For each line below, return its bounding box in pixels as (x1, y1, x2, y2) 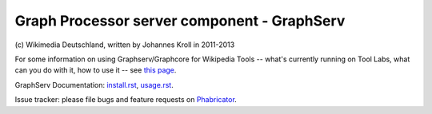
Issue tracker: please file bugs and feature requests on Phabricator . (14, 95, 238, 104)
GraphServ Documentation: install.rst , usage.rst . (14, 80, 174, 89)
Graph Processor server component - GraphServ (14, 12, 346, 29)
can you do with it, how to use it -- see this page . (14, 65, 177, 75)
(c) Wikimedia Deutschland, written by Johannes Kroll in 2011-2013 (14, 40, 235, 49)
